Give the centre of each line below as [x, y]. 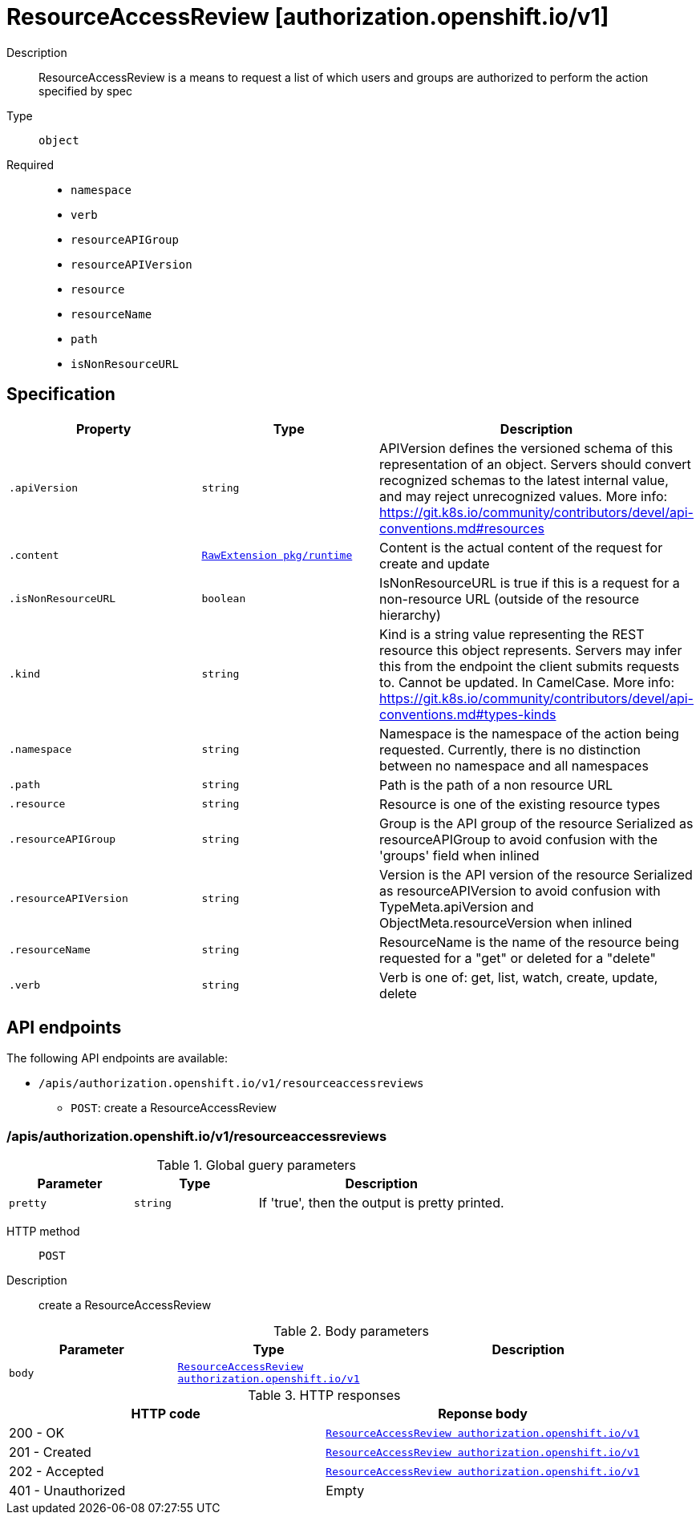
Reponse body [483, 1414]
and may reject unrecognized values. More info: [524, 496]
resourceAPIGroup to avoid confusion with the [518, 839]
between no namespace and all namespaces [514, 765]
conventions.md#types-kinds [468, 714]
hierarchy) [410, 615]
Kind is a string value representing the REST [512, 634]
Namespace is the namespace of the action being [529, 733]
